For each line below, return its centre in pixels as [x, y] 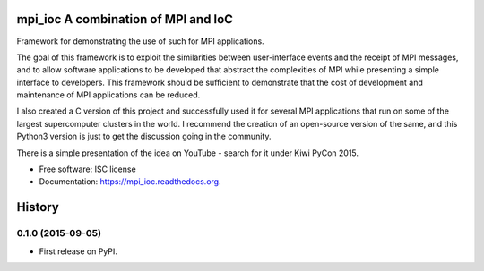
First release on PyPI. [78, 251]
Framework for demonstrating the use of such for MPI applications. [140, 41]
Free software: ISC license [87, 169]
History [38, 207]
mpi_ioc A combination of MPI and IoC [125, 19]
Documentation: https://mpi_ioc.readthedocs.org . [130, 182]
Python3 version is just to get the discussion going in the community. [144, 136]
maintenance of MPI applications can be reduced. [108, 95]
